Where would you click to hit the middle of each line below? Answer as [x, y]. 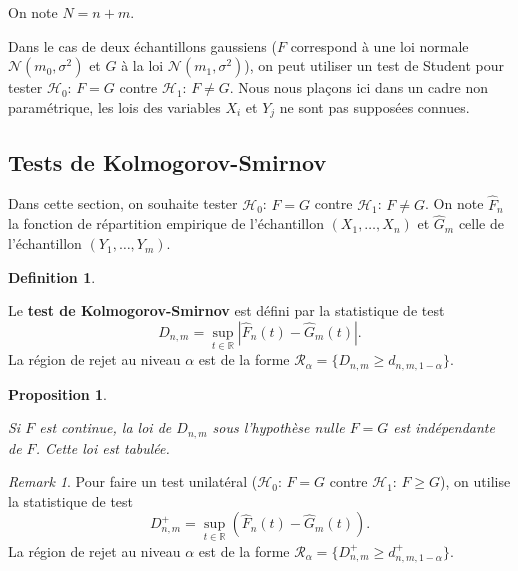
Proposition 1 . [57, 393]
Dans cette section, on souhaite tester [123, 203]
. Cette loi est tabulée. [102, 447]
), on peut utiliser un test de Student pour [374, 65]
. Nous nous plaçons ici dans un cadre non [358, 87]
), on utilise [475, 481]
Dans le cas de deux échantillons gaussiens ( [142, 45]
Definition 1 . [52, 276]
